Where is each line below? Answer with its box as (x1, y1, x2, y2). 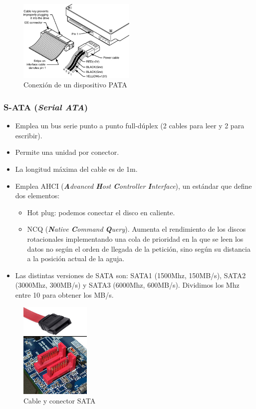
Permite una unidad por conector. (15, 147, 119, 157)
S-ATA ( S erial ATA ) (3, 100, 88, 113)
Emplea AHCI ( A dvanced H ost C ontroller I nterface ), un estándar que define (15, 180, 252, 191)
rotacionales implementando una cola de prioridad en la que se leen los (27, 233, 244, 244)
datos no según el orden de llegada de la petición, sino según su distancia (27, 243, 251, 254)
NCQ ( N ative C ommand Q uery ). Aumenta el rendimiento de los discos (27, 224, 246, 234)
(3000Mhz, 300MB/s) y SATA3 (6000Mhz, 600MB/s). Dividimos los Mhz (15, 280, 240, 290)
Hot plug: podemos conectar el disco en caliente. (27, 207, 175, 217)
